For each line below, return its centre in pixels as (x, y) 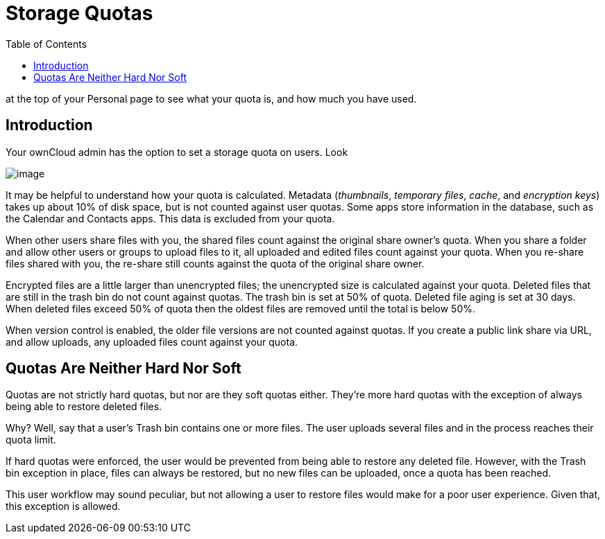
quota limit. (31, 440)
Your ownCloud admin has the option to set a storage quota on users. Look (177, 152)
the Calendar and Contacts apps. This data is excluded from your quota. (170, 218)
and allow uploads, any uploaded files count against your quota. (152, 342)
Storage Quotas (79, 13)
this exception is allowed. (63, 506)
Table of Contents (46, 44)
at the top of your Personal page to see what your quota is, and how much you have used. (211, 98)
